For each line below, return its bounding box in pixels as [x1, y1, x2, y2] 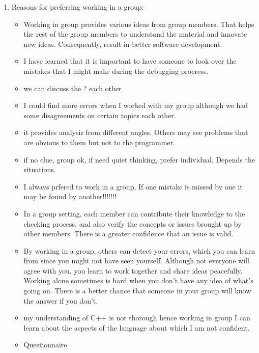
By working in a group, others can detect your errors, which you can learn [23, 245, 255, 256]
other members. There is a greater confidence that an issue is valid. [23, 228, 234, 239]
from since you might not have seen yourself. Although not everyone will [23, 255, 249, 266]
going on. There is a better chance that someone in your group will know [23, 285, 251, 296]
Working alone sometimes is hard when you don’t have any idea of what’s [23, 275, 253, 286]
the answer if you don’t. [23, 295, 98, 306]
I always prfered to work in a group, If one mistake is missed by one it [23, 181, 243, 192]
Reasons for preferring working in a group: [11, 2, 144, 12]
